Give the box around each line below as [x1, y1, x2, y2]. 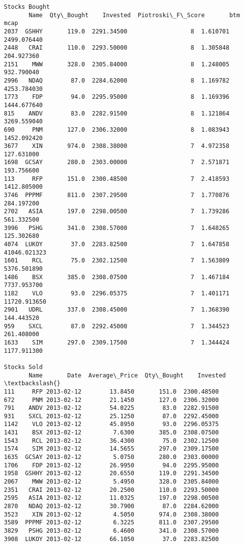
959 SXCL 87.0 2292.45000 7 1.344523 [4, 322, 230, 330]
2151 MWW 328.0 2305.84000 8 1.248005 [4, 60, 230, 68]
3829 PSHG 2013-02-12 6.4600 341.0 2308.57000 [4, 527, 219, 534]
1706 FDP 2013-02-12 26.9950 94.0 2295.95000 [4, 461, 219, 469]
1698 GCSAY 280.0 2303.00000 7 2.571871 [4, 159, 230, 166]
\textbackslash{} [4, 380, 61, 387]
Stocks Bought [4, 3, 50, 10]
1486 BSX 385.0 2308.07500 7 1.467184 [4, 273, 230, 281]
